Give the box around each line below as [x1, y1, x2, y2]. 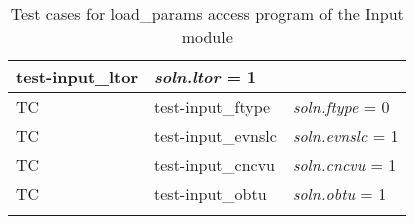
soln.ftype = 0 [292, 95, 390, 118]
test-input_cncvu [154, 153, 276, 176]
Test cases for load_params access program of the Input [10, 2, 404, 25]
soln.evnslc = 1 [292, 124, 399, 147]
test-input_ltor [16, 65, 139, 88]
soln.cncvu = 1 [292, 153, 397, 176]
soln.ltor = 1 [154, 65, 257, 88]
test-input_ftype [154, 95, 271, 118]
